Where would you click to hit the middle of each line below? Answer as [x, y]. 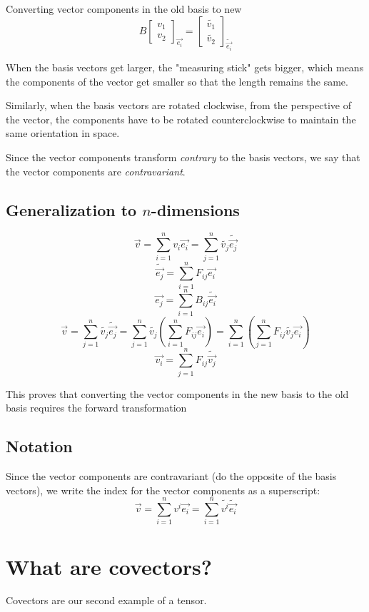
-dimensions [195, 209]
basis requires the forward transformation [96, 408]
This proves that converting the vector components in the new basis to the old [177, 393]
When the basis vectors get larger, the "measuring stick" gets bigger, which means [185, 67]
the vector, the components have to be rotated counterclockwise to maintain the [181, 119]
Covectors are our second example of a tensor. [106, 600]
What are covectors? [109, 566]
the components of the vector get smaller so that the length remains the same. [177, 81]
